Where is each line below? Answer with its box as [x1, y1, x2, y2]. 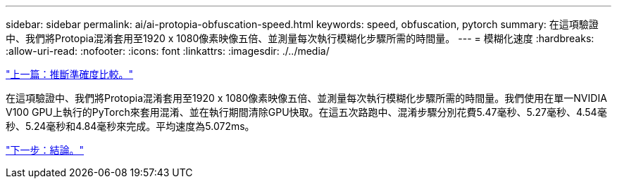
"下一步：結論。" [6, 144, 85, 156]
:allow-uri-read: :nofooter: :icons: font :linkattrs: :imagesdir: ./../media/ [6, 45, 330, 57]
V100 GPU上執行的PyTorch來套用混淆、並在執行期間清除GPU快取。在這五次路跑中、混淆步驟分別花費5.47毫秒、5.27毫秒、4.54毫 [6, 106, 607, 118]
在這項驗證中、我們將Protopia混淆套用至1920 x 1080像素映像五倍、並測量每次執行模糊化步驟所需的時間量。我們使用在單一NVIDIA [6, 92, 607, 104]
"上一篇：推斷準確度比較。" [6, 68, 134, 80]
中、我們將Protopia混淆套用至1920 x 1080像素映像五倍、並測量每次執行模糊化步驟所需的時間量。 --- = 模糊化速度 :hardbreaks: [6, 32, 594, 44]
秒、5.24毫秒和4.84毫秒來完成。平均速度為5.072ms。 [6, 120, 255, 132]
